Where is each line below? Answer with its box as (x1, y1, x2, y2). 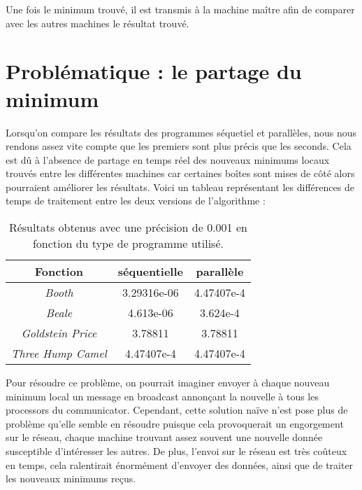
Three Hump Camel (11, 345, 107, 362)
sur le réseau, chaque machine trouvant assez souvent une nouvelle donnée (6, 430, 323, 444)
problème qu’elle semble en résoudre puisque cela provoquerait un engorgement (6, 416, 344, 430)
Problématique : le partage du (6, 57, 302, 85)
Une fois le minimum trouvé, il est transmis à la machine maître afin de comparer (6, 2, 355, 16)
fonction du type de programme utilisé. (32, 235, 224, 252)
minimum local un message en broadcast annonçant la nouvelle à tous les (6, 388, 319, 403)
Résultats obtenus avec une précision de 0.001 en (8, 219, 247, 236)
